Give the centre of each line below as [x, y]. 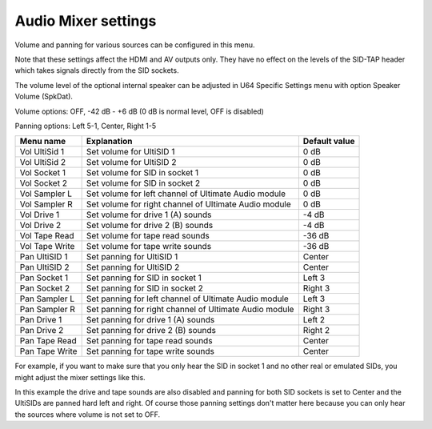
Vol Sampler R [46, 204]
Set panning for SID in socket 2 [145, 288]
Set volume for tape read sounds [148, 236]
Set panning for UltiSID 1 [132, 257]
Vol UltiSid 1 [42, 152]
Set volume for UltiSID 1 [130, 152]
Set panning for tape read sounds [149, 341]
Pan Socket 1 [44, 278]
